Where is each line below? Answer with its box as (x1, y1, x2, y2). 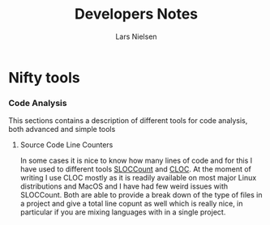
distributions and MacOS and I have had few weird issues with (19, 181, 229, 191)
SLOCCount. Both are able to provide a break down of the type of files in (19, 190, 263, 200)
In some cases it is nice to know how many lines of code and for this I (19, 155, 253, 166)
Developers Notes (74, 5, 199, 23)
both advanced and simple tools (8, 125, 116, 134)
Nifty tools (8, 68, 80, 87)
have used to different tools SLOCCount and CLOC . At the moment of (19, 164, 251, 174)
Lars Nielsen (115, 32, 157, 41)
